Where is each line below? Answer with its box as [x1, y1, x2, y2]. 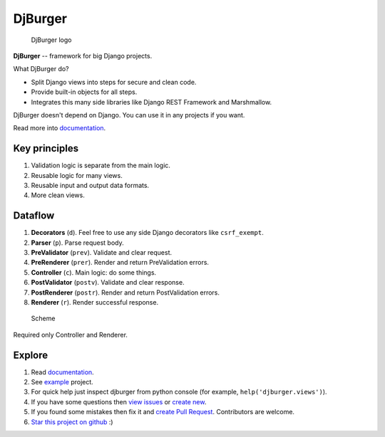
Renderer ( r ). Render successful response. [31, 298, 159, 306]
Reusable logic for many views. [31, 171, 123, 179]
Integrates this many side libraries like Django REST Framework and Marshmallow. [31, 98, 272, 106]
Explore [13, 349, 48, 361]
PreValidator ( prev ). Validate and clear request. [31, 248, 173, 257]
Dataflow [13, 210, 55, 222]
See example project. [31, 378, 94, 386]
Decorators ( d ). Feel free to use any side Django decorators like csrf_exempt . [31, 228, 264, 237]
